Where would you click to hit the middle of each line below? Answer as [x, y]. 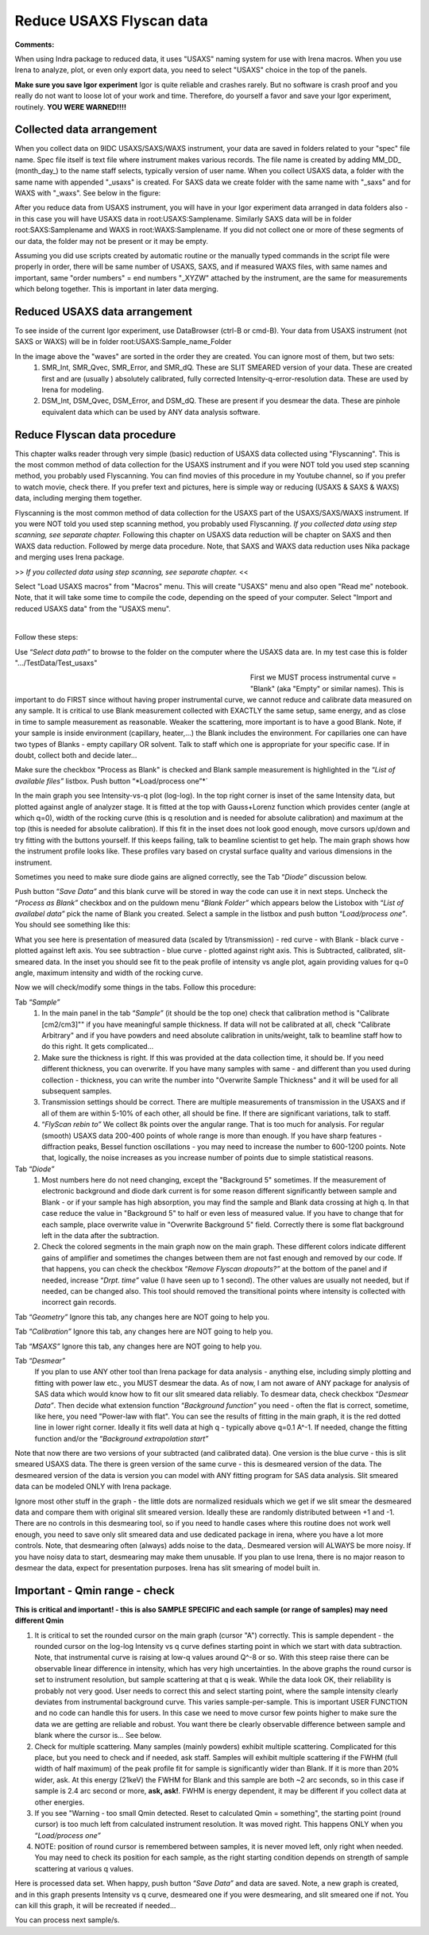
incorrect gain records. [79, 1302]
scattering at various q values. [84, 1868]
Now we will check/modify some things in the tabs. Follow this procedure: [135, 987]
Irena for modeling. [73, 389]
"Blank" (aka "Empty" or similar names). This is [327, 688]
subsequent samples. [77, 1091]
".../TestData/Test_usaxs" [56, 663]
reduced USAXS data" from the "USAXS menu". [93, 609]
